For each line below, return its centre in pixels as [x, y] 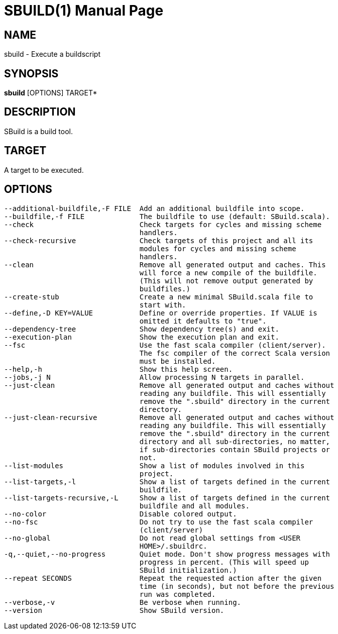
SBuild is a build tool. [39, 131]
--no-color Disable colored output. [121, 514]
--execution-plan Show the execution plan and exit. [142, 337]
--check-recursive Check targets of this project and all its [159, 240]
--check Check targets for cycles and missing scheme [163, 224]
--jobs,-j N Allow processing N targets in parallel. [154, 377]
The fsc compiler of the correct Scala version [235, 353]
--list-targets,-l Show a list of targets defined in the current [167, 482]
